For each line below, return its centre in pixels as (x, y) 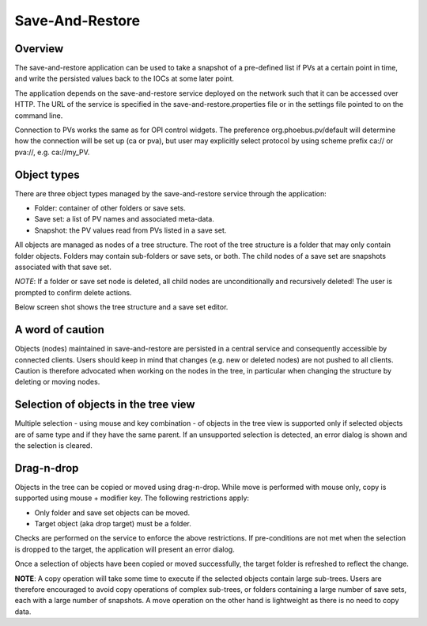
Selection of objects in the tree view (105, 405)
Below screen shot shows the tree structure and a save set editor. (121, 307)
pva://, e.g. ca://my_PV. (52, 152)
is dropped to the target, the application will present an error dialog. (125, 549)
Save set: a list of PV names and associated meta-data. (125, 219)
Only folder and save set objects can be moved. (112, 512)
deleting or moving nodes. (57, 382)
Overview (39, 49)
